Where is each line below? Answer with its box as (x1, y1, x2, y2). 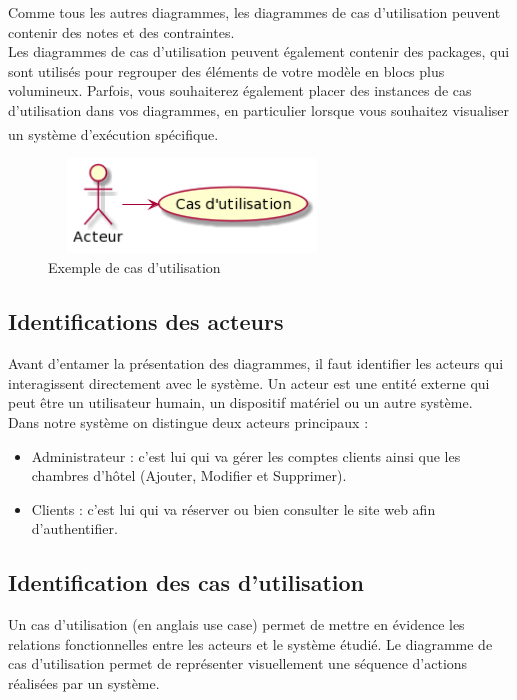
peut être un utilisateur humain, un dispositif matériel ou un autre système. (8, 392, 473, 413)
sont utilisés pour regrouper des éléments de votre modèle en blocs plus (8, 60, 445, 81)
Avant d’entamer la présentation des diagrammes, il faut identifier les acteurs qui (8, 353, 504, 374)
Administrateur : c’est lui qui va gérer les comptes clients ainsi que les (31, 445, 461, 466)
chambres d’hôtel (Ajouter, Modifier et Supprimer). (31, 465, 347, 486)
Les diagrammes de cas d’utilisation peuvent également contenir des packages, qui (8, 41, 510, 62)
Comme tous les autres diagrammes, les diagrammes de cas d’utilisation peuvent (8, 2, 501, 22)
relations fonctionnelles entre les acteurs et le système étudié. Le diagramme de (8, 633, 493, 654)
